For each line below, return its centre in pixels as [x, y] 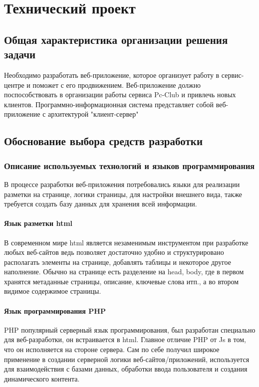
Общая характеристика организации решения [116, 39]
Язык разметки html [38, 223]
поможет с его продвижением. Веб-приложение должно [117, 85]
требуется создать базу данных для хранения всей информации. [101, 204]
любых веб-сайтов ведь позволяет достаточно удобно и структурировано [114, 252]
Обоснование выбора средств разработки [103, 141]
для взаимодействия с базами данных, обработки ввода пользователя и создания [126, 369]
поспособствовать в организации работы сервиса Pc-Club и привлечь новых [120, 95]
